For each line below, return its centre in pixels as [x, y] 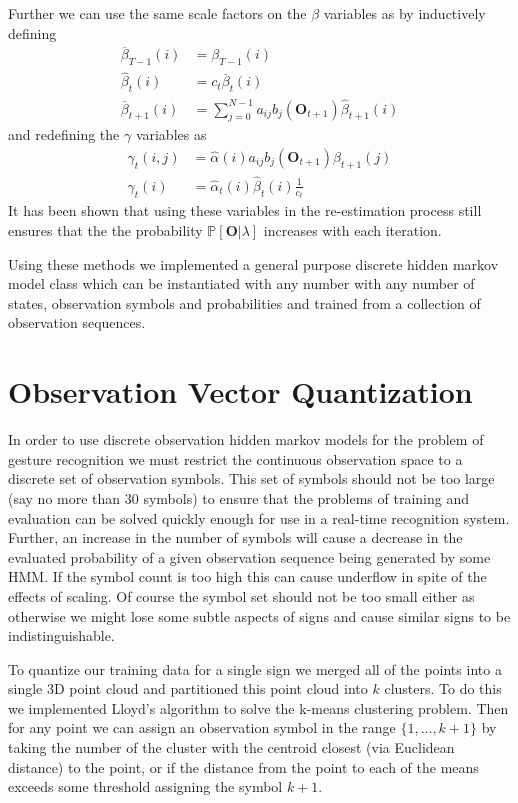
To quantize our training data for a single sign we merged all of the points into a [255, 668]
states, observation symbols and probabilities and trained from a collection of [244, 302]
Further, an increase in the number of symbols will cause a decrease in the [235, 537]
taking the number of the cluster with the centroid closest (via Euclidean [231, 747]
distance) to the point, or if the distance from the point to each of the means [243, 766]
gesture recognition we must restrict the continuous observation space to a [235, 458]
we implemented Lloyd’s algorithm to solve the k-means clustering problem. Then [258, 707]
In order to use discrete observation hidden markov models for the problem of [246, 439]
